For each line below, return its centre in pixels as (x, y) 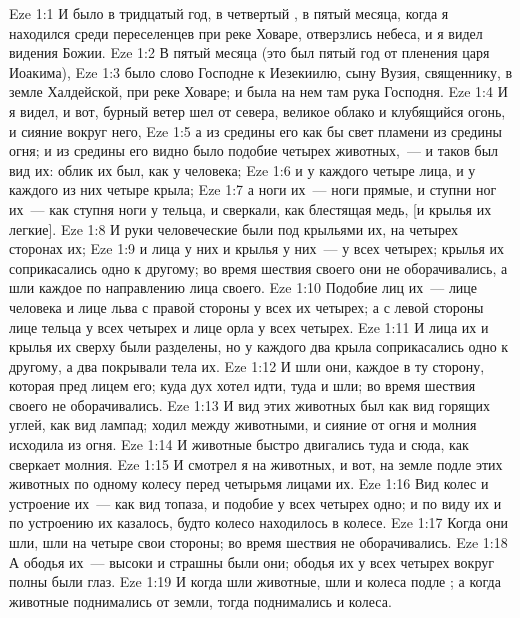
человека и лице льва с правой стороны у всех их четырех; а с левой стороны (246, 306)
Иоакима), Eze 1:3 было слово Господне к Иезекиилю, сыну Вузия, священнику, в (261, 71)
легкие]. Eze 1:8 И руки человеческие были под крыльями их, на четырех (234, 228)
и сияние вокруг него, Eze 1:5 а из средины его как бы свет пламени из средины (255, 130)
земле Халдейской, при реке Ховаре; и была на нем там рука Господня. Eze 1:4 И (258, 91)
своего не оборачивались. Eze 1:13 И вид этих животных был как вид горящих (249, 404)
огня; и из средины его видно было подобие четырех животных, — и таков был (254, 150)
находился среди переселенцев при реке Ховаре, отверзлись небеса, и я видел (246, 32)
